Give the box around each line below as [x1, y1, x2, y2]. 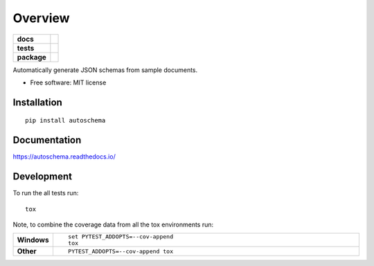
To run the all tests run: [12, 189, 79, 197]
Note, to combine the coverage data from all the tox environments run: [12, 220, 214, 229]
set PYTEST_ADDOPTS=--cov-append [68, 233, 173, 240]
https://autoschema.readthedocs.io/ [12, 152, 116, 161]
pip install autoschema [25, 116, 106, 125]
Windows [17, 236, 49, 245]
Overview [12, 10, 70, 26]
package [17, 52, 46, 62]
